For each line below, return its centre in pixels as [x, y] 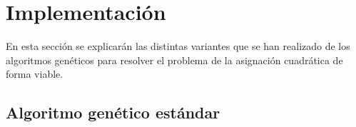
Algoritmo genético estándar [113, 112]
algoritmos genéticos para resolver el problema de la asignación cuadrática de [174, 60]
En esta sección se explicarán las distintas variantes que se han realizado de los [178, 46]
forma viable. [35, 74]
